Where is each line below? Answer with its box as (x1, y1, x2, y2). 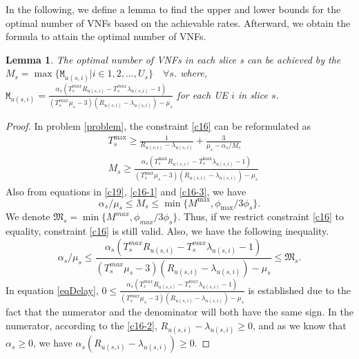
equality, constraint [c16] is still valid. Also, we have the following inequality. (6, 224, 329, 238)
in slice (237, 87, 268, 101)
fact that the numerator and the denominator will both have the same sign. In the (6, 304, 353, 319)
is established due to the (248, 282, 351, 297)
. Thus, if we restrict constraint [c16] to (177, 209, 345, 224)
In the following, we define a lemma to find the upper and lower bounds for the (6, 2, 341, 16)
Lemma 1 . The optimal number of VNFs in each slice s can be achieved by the (6, 52, 341, 66)
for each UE (177, 87, 229, 101)
